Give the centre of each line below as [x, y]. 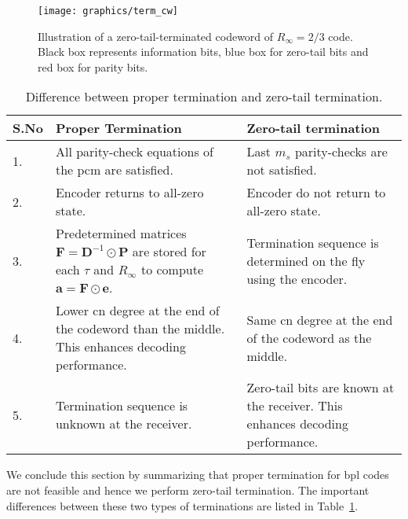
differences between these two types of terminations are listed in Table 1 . [182, 505]
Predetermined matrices [121, 234]
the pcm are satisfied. [114, 170]
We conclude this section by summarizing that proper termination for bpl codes [198, 475]
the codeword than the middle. [140, 329]
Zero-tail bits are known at [321, 388]
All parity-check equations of [134, 152]
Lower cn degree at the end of [137, 311]
